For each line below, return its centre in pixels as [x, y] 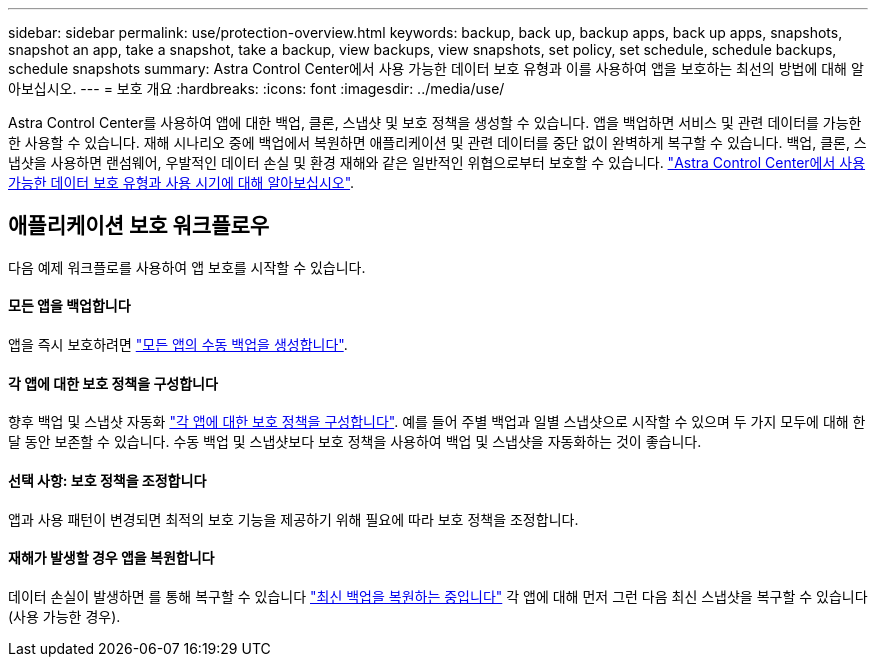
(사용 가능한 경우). [64, 616]
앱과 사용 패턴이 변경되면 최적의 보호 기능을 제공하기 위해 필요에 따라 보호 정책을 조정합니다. [293, 519]
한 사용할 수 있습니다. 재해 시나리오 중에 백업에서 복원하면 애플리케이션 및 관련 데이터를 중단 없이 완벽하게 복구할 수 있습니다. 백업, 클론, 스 [437, 142]
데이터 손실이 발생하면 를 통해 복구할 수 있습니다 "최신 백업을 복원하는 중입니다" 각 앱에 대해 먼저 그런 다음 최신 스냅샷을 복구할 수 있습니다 [438, 596]
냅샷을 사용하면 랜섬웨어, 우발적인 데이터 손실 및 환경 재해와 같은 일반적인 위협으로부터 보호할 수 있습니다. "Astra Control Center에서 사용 [437, 162]
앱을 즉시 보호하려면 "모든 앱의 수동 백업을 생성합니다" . [178, 345]
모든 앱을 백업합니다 [69, 306]
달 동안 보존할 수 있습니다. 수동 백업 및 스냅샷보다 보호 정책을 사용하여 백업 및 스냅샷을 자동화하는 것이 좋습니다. [355, 442]
